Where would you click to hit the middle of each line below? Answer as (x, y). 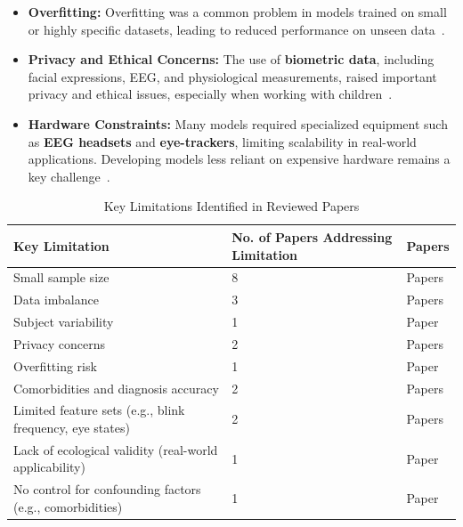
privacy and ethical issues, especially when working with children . (210, 94)
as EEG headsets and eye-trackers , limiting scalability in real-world (222, 141)
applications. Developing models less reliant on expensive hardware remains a (239, 159)
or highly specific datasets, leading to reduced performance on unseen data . (236, 29)
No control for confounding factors (107, 489)
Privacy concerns (60, 343)
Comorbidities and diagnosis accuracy (116, 388)
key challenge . (69, 176)
